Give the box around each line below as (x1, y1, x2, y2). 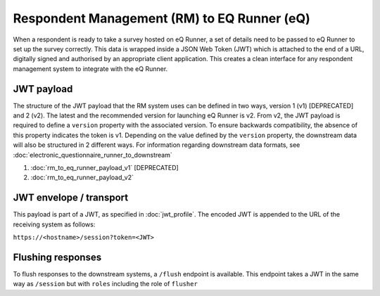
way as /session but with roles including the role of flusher (13, 280, 198, 288)
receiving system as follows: (13, 220, 96, 229)
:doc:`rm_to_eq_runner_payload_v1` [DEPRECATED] (30, 163, 179, 172)
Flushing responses (13, 251, 102, 263)
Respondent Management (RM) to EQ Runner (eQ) (13, 11, 310, 26)
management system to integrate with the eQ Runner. (13, 64, 168, 73)
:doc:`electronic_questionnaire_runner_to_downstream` (13, 150, 172, 159)
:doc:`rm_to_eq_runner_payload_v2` (30, 173, 134, 182)
